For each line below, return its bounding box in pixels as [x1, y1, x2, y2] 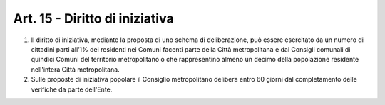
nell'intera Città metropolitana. [31, 65, 120, 74]
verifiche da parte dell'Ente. [31, 85, 113, 94]
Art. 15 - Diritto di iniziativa [13, 11, 174, 26]
